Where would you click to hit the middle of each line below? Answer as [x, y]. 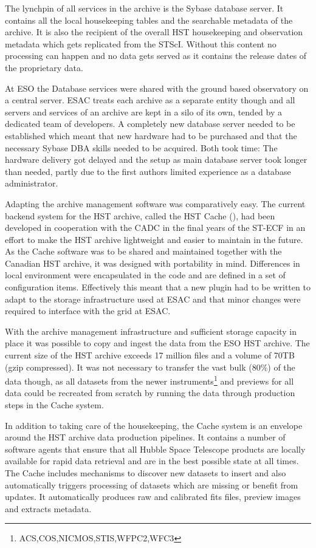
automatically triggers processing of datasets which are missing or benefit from [152, 485]
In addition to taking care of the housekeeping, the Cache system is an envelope [154, 425]
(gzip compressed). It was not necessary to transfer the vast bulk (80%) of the [150, 367]
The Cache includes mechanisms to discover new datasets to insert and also [146, 473]
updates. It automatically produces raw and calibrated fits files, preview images [153, 497]
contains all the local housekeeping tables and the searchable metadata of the [149, 20]
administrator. [32, 183]
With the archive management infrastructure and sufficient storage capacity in [151, 331]
